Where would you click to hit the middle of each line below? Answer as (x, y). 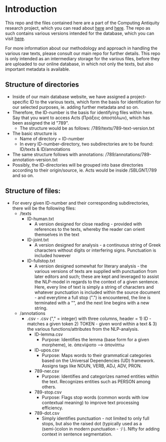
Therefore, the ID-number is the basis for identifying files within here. (83, 112)
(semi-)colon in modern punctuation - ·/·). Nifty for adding (101, 429)
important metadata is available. (38, 69)
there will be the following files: (44, 208)
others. (49, 387)
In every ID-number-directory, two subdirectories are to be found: (86, 144)
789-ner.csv (47, 371)
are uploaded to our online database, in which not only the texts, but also (79, 64)
